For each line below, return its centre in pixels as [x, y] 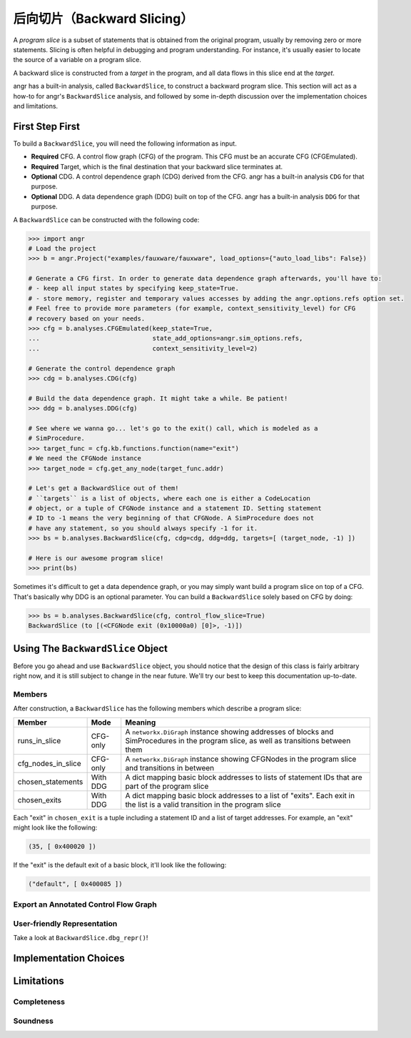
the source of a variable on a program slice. [77, 60]
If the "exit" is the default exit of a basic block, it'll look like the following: [120, 865]
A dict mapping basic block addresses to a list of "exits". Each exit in [240, 795]
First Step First [46, 126]
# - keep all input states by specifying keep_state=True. [133, 288]
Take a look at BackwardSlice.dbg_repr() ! [81, 938]
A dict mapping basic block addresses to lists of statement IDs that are [244, 777]
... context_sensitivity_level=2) [143, 348]
